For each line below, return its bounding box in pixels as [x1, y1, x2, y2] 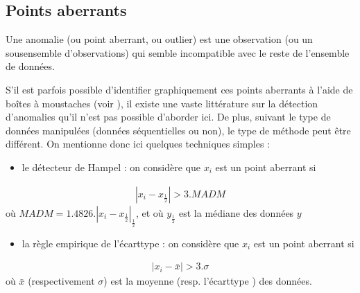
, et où [135, 205, 164, 220]
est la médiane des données [179, 205, 294, 220]
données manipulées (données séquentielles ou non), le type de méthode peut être [6, 123, 351, 137]
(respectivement [28, 274, 95, 288]
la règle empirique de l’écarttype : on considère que [22, 236, 239, 250]
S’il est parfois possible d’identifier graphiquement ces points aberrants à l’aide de [6, 82, 353, 96]
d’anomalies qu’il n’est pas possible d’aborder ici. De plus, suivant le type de [6, 109, 331, 124]
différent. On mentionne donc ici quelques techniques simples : [6, 136, 271, 151]
